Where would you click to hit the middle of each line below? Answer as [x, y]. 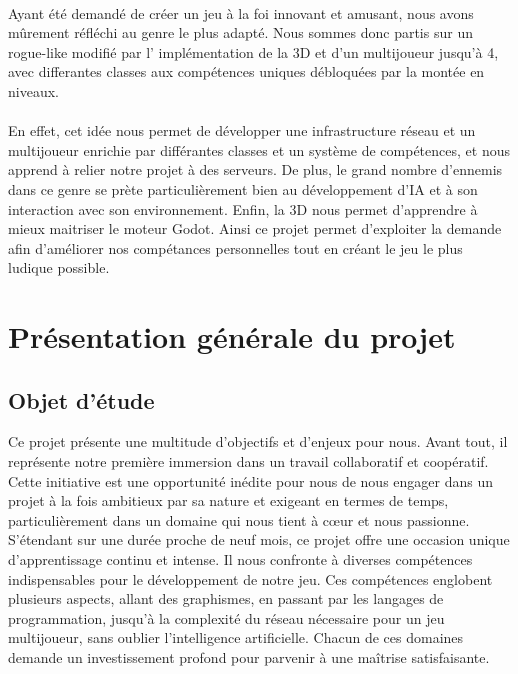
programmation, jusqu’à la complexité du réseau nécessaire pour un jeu [226, 617]
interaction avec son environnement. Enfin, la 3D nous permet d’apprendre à [243, 208]
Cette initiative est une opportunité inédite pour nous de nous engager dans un [251, 480]
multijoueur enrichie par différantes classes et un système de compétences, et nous [259, 149]
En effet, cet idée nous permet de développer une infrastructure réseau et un [242, 130]
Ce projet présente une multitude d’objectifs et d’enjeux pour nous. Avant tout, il [258, 441]
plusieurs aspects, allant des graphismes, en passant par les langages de [226, 598]
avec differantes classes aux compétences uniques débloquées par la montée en [246, 71]
